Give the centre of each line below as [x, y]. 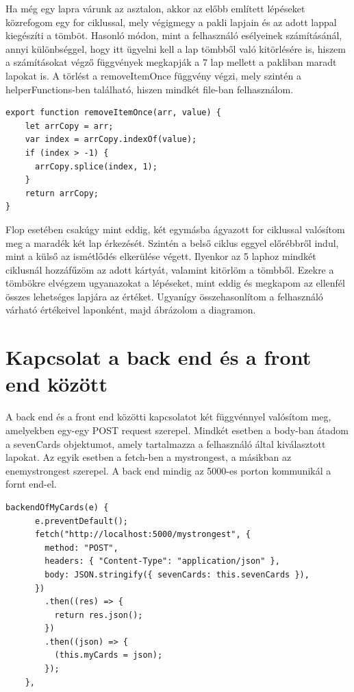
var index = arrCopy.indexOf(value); [111, 140]
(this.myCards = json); [109, 655]
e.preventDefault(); [81, 521]
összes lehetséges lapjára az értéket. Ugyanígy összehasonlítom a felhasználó [164, 296]
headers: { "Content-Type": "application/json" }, [162, 561]
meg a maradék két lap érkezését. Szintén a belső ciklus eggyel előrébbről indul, [172, 242]
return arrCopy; [62, 193]
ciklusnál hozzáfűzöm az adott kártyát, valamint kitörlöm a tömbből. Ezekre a [170, 269]
